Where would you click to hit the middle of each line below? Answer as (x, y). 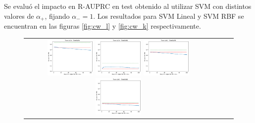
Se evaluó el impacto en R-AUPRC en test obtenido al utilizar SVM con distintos (128, 6)
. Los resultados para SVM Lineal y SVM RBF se (169, 16)
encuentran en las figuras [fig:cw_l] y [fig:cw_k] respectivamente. (102, 26)
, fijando (57, 16)
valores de (19, 16)
